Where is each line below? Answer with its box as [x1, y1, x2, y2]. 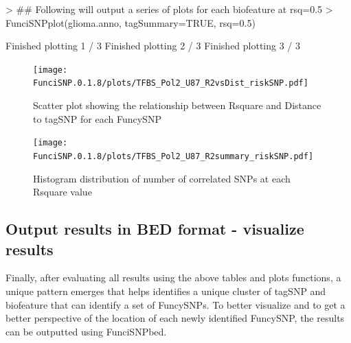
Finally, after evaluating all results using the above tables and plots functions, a [5, 270, 341, 285]
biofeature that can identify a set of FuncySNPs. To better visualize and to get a [5, 297, 346, 311]
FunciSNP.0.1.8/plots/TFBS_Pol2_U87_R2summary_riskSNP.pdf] [33, 151, 314, 161]
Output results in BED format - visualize [5, 218, 304, 239]
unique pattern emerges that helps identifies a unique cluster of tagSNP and [5, 283, 326, 298]
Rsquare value [33, 185, 92, 199]
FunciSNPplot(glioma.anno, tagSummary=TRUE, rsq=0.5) [5, 15, 256, 29]
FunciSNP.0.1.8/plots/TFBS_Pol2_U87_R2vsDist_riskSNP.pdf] [33, 78, 308, 88]
